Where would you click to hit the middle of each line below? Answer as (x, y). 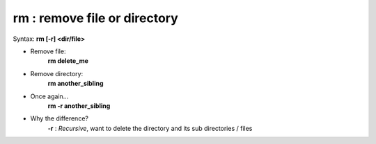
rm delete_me (68, 61)
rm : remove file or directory (96, 18)
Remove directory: (57, 73)
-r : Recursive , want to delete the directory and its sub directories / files (150, 128)
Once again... (49, 96)
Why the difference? (59, 118)
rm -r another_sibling (79, 106)
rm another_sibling (76, 84)
